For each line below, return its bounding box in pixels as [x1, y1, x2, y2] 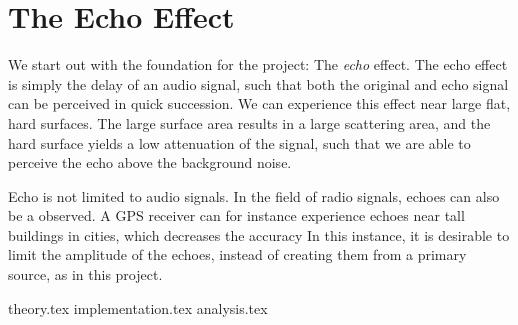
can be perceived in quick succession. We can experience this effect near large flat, [8, 93, 511, 114]
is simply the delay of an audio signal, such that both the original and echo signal [8, 73, 509, 94]
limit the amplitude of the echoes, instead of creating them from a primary [8, 244, 467, 265]
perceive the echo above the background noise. [8, 152, 292, 173]
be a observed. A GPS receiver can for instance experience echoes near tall [8, 205, 465, 226]
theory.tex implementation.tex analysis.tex [8, 297, 268, 318]
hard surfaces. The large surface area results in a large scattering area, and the [8, 112, 491, 133]
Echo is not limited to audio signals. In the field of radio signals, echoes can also [8, 185, 500, 206]
